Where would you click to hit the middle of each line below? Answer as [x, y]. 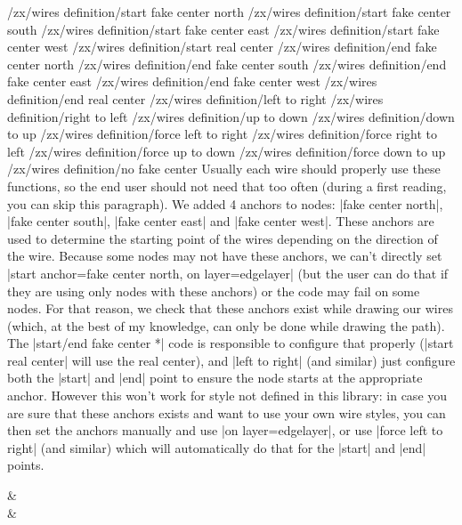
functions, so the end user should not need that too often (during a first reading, [227, 186]
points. [26, 465]
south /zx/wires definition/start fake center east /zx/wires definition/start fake [223, 29]
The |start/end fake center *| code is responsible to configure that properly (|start [231, 343]
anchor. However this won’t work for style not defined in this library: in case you [227, 396]
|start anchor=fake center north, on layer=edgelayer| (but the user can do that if [228, 273]
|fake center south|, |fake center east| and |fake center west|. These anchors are [221, 221]
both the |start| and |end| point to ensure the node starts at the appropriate [215, 378]
